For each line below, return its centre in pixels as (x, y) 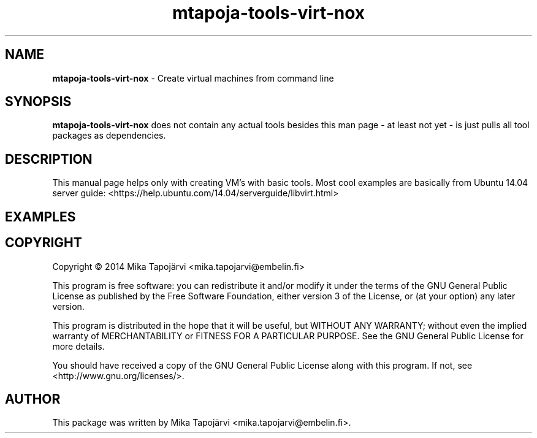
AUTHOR (33, 399)
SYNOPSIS (38, 102)
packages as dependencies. (109, 136)
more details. (78, 346)
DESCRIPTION (49, 159)
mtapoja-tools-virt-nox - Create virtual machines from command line (193, 78)
